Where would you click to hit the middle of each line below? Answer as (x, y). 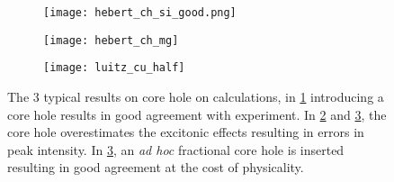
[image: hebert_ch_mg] (111, 40)
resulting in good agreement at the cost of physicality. (156, 167)
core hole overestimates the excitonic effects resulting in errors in (186, 132)
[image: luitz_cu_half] (114, 68)
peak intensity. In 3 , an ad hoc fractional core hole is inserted (176, 149)
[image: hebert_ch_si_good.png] (140, 13)
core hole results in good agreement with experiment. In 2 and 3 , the (197, 114)
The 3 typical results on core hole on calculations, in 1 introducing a (196, 96)
